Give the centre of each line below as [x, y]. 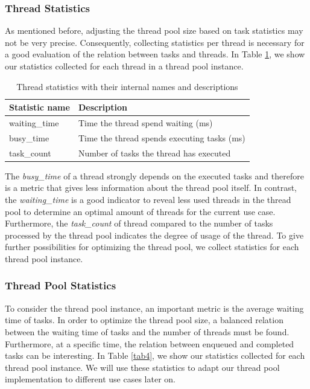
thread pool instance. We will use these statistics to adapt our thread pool [142, 367]
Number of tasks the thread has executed [154, 153]
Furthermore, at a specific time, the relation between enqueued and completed [150, 343]
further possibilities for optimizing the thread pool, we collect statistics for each [152, 247]
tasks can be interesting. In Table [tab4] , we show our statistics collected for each [155, 355]
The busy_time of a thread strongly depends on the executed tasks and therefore [154, 175]
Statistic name [40, 107]
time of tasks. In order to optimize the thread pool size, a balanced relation [144, 320]
